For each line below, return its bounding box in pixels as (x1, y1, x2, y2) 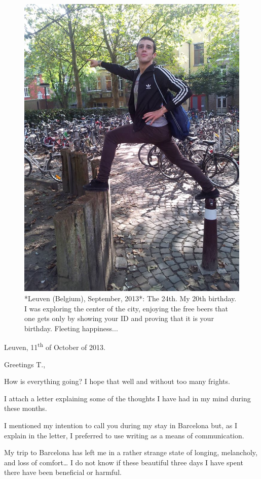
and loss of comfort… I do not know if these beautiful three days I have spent (4, 457, 243, 467)
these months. (4, 403, 47, 413)
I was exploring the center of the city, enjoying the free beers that (24, 303, 229, 313)
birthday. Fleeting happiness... (24, 323, 118, 333)
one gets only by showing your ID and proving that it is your (24, 313, 214, 324)
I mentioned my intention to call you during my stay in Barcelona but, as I (4, 420, 238, 430)
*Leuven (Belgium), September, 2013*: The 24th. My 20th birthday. (24, 293, 237, 303)
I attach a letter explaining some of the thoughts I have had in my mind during (4, 393, 251, 403)
